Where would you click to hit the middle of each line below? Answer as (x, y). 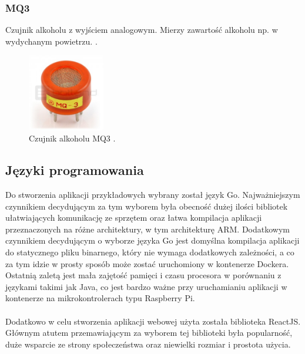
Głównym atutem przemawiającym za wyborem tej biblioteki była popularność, (149, 333)
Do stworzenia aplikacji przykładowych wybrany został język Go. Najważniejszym (153, 194)
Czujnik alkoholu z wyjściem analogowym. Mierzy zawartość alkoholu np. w (142, 30)
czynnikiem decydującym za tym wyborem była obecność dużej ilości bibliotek (147, 206)
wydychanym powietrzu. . (51, 41)
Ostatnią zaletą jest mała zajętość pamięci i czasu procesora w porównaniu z (143, 275)
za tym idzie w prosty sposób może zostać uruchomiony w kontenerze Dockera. (147, 263)
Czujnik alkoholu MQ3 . (72, 138)
